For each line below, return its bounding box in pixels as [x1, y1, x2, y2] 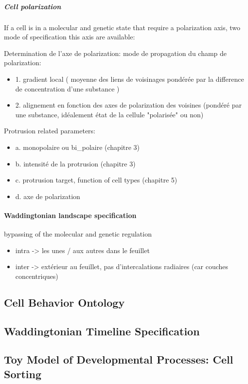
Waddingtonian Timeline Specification [4, 323, 200, 338]
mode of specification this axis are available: [4, 32, 135, 42]
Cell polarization [4, 1, 61, 11]
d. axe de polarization [15, 191, 80, 201]
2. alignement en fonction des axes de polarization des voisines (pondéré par [15, 100, 242, 110]
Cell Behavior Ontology [4, 294, 125, 310]
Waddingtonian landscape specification [4, 210, 137, 220]
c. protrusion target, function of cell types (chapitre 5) [15, 175, 177, 185]
